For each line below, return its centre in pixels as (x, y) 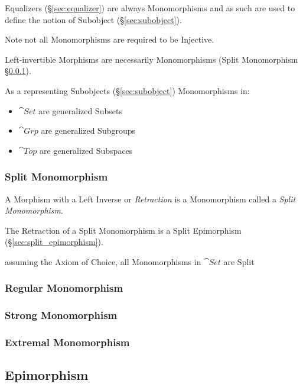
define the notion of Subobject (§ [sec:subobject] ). (93, 19)
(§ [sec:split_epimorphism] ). (54, 242)
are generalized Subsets (80, 110)
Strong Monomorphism (61, 315)
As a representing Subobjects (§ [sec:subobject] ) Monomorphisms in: (127, 90)
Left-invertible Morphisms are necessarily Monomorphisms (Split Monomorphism (151, 59)
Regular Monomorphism (64, 288)
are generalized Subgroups (88, 130)
